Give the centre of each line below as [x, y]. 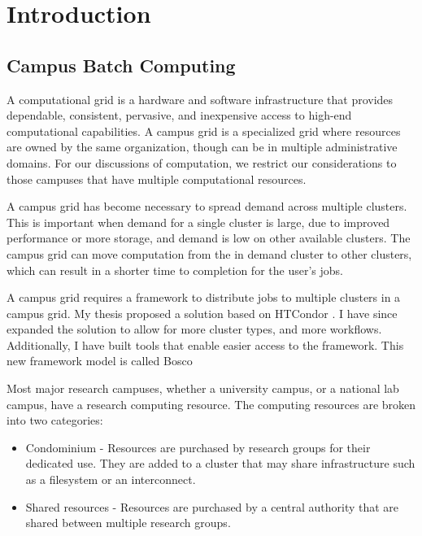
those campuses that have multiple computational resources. [157, 179]
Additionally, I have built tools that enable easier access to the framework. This [205, 344]
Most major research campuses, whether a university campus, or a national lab [203, 388]
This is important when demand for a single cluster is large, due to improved [198, 222]
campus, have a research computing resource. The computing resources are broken [211, 404]
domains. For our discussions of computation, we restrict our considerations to [202, 162]
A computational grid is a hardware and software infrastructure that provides [200, 99]
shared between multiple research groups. [128, 523]
